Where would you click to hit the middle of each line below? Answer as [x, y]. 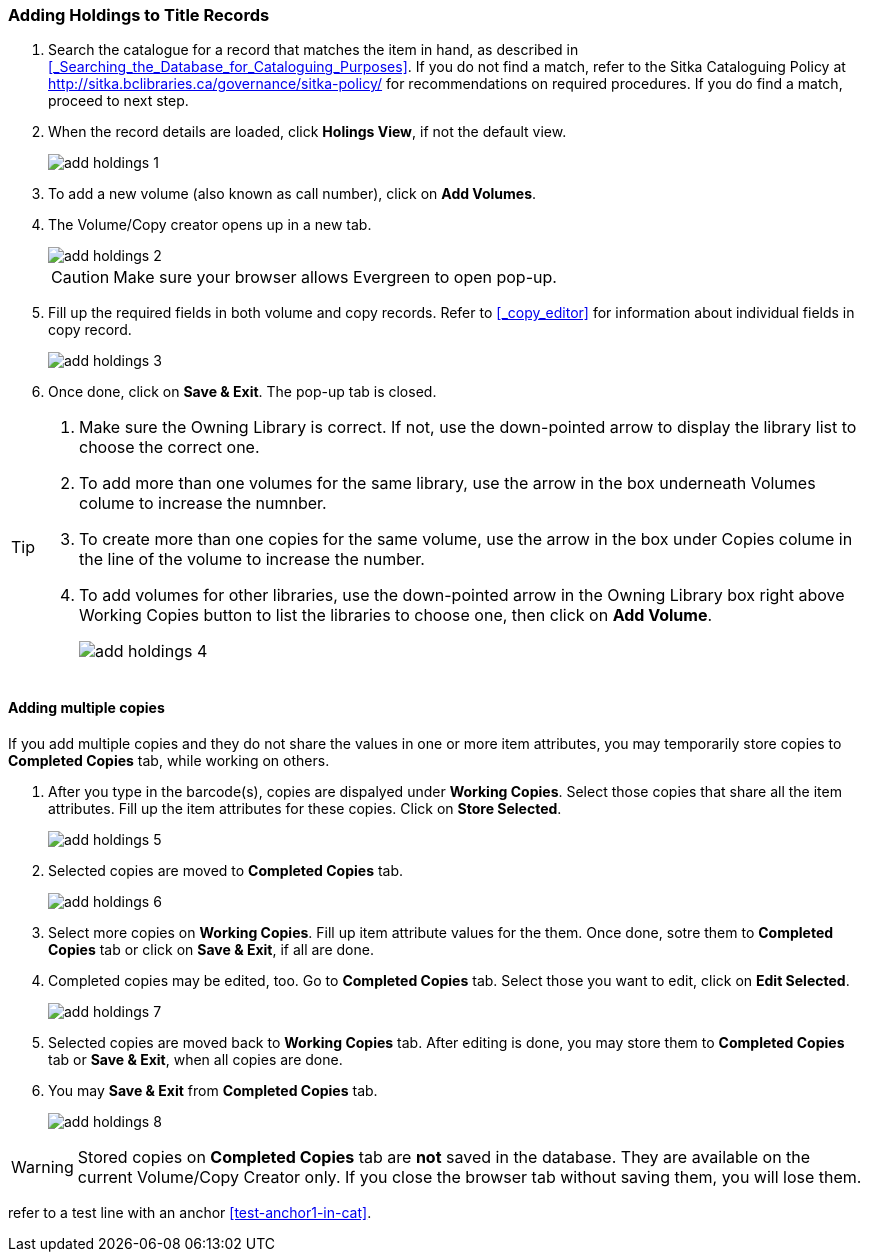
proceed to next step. [118, 101]
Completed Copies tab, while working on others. [169, 760]
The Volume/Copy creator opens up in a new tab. [210, 225]
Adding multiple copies [86, 707]
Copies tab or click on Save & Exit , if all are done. [211, 949]
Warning [42, 1166]
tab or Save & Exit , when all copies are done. [195, 1059]
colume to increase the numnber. [203, 503]
